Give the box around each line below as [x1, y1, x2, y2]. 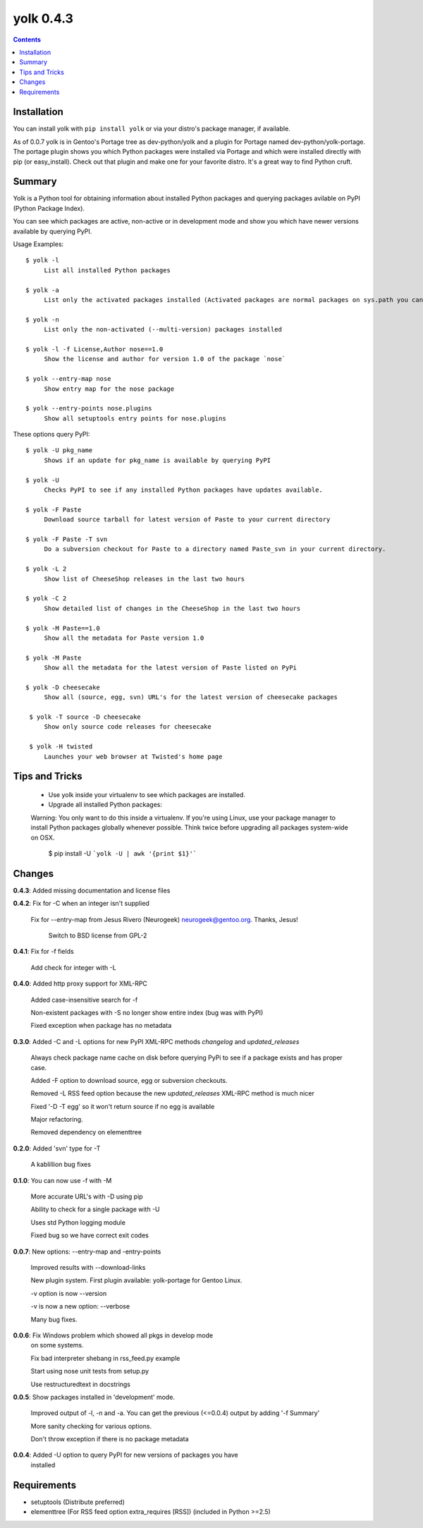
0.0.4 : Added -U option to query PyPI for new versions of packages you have [13, 1450, 239, 1460]
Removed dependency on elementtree [30, 1128, 142, 1136]
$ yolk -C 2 [25, 595, 67, 602]
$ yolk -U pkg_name [25, 447, 93, 454]
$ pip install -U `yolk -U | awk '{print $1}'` [48, 849, 197, 857]
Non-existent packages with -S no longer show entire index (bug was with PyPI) [30, 1008, 264, 1017]
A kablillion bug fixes [30, 1160, 92, 1169]
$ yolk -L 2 [25, 565, 67, 573]
